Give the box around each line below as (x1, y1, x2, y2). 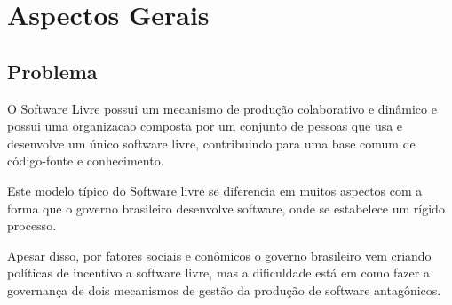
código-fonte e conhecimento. (7, 151, 164, 170)
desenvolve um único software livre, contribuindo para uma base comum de (7, 133, 416, 152)
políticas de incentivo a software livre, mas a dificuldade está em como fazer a (7, 263, 430, 282)
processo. (7, 216, 57, 235)
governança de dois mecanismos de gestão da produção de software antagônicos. (7, 280, 441, 299)
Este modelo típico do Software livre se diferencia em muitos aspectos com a (7, 181, 423, 199)
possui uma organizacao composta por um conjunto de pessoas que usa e (7, 116, 403, 135)
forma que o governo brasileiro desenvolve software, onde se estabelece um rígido (7, 198, 445, 217)
